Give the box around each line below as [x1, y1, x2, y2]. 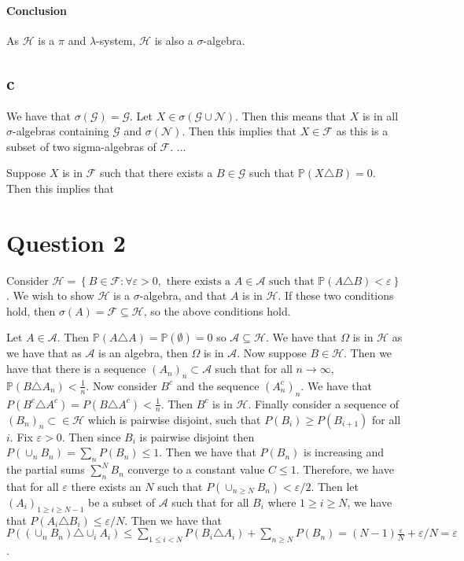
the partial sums [6, 461, 85, 478]
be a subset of [88, 493, 155, 510]
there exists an [71, 478, 142, 494]
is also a [154, 31, 193, 48]
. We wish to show [6, 287, 94, 304]
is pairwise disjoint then [139, 428, 255, 445]
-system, [96, 31, 136, 48]
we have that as [6, 345, 82, 361]
